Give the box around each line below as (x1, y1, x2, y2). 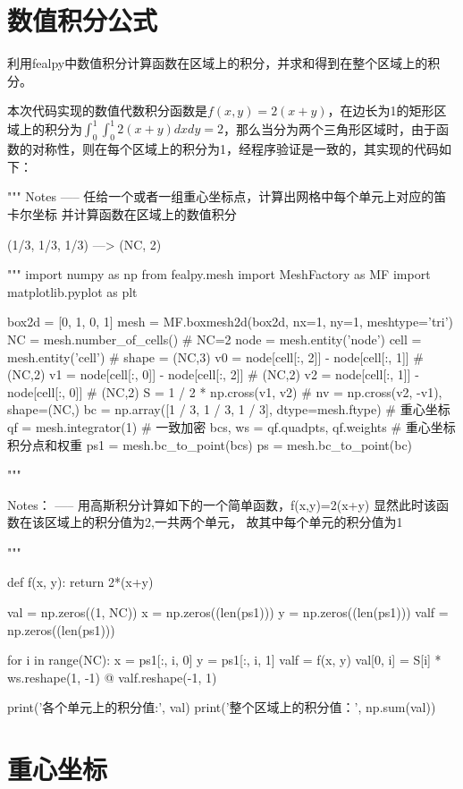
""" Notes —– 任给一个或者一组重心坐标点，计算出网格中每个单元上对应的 (7, 187, 434, 206)
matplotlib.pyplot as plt (7, 282, 138, 301)
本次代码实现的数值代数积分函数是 (7, 101, 207, 120)
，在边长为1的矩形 (327, 101, 434, 120)
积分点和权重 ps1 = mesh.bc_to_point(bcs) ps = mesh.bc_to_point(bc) (7, 435, 413, 454)
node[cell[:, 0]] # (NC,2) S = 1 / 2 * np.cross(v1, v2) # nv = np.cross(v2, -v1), (7, 382, 442, 401)
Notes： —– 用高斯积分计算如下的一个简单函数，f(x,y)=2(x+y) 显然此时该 (7, 495, 436, 513)
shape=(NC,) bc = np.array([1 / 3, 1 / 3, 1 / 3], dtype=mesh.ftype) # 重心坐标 (7, 400, 450, 419)
